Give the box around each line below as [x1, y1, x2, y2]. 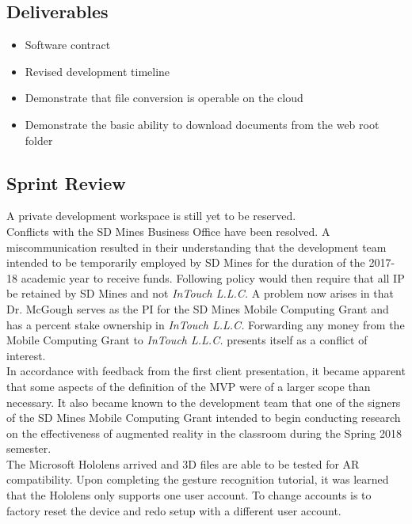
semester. [6, 440, 51, 457]
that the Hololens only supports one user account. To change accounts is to [6, 487, 372, 503]
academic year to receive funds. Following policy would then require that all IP [21, 269, 405, 286]
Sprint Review [6, 170, 126, 195]
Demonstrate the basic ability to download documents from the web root [25, 116, 380, 132]
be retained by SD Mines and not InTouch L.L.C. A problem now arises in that [6, 285, 394, 302]
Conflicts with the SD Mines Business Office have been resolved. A [6, 222, 330, 239]
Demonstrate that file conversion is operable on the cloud [25, 89, 303, 106]
